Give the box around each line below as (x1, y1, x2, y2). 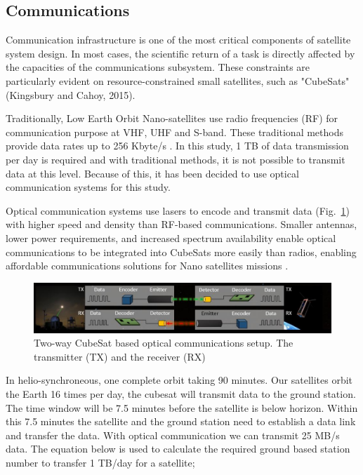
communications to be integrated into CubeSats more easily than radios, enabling (6, 244, 357, 259)
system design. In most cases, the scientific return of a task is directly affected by (6, 46, 355, 60)
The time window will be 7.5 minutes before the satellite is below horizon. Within (6, 400, 358, 415)
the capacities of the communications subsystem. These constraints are (6, 60, 310, 74)
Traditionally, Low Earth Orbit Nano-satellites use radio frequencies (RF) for (6, 111, 338, 126)
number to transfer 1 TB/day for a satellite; (6, 455, 195, 470)
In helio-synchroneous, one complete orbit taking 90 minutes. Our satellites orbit (6, 373, 353, 387)
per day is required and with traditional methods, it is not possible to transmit (6, 152, 345, 166)
